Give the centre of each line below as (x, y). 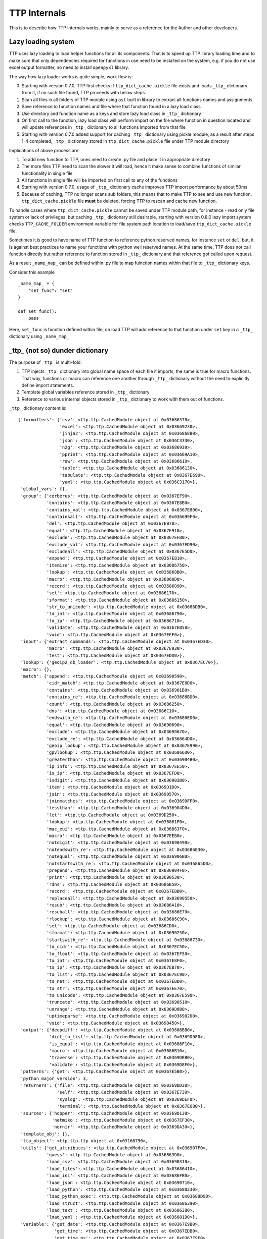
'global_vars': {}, (44, 489)
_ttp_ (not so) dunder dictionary (59, 350)
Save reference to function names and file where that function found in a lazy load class (111, 107)
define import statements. (48, 385)
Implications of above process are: (44, 150)
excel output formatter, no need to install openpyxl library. (69, 67)
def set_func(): (38, 311)
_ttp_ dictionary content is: (38, 408)
